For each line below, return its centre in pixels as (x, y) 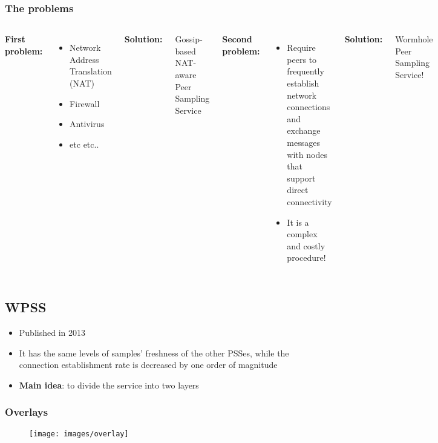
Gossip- (189, 39)
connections (309, 107)
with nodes (307, 154)
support (301, 178)
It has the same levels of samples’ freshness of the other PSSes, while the (154, 353)
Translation (91, 71)
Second (237, 39)
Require (301, 48)
